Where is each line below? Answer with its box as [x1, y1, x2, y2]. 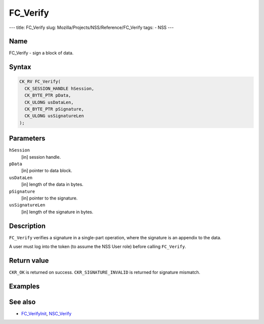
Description [9, 222, 46, 230]
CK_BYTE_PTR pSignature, [24, 106, 84, 112]
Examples [9, 282, 40, 290]
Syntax [9, 63, 31, 71]
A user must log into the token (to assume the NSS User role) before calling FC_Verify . [9, 244, 186, 249]
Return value [9, 256, 49, 265]
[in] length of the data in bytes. [21, 181, 84, 187]
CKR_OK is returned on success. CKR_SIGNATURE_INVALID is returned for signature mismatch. [9, 270, 200, 275]
